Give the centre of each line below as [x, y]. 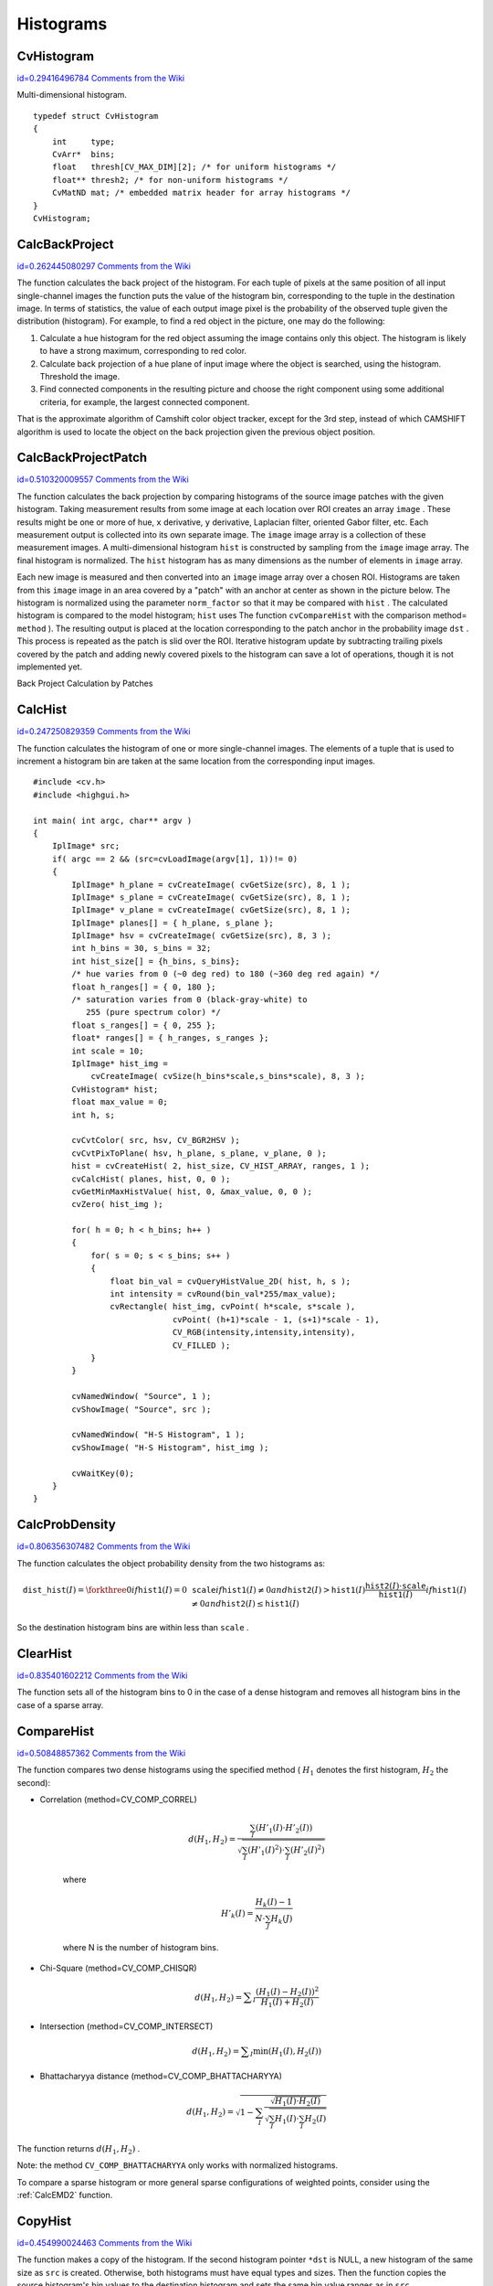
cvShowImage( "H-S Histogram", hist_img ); [170, 1447]
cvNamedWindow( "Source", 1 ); [142, 1396]
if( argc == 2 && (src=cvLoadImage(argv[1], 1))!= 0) [175, 859]
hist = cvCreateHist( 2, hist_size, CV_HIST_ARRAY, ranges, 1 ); [221, 1166]
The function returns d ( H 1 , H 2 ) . [79, 2149]
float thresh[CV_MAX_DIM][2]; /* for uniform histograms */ [194, 167]
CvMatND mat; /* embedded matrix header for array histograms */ [201, 193]
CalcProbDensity [66, 1525]
